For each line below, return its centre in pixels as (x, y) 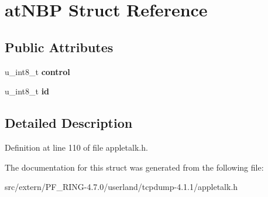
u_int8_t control (37, 71)
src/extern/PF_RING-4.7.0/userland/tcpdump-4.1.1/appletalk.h (121, 187)
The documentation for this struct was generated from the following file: (134, 167)
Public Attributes (59, 47)
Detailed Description (69, 123)
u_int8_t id (27, 91)
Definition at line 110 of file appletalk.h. (76, 147)
